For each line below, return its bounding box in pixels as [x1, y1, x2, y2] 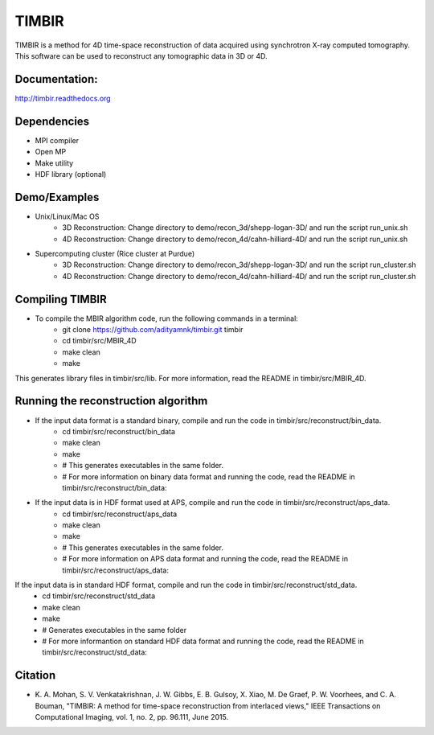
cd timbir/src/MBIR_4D [62, 336, 137, 346]
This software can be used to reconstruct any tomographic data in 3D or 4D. [14, 51, 268, 60]
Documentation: [14, 72, 98, 86]
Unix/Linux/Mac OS [35, 211, 100, 221]
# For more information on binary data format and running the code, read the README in [62, 471, 355, 482]
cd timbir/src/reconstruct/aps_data [62, 509, 178, 519]
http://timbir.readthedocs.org [14, 93, 112, 103]
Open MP [35, 147, 67, 157]
